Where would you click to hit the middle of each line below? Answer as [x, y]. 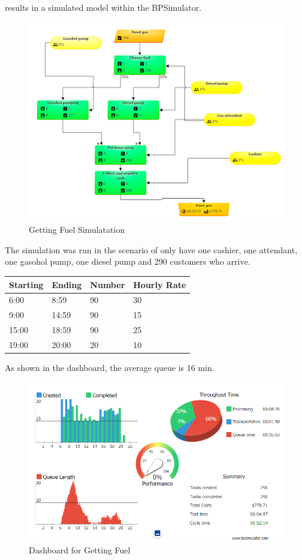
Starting [26, 284]
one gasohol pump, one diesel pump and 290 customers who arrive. [128, 261]
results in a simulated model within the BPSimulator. [103, 7]
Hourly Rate [160, 284]
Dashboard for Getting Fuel [80, 550]
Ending [67, 284]
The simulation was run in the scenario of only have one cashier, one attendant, [151, 249]
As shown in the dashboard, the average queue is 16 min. [110, 368]
